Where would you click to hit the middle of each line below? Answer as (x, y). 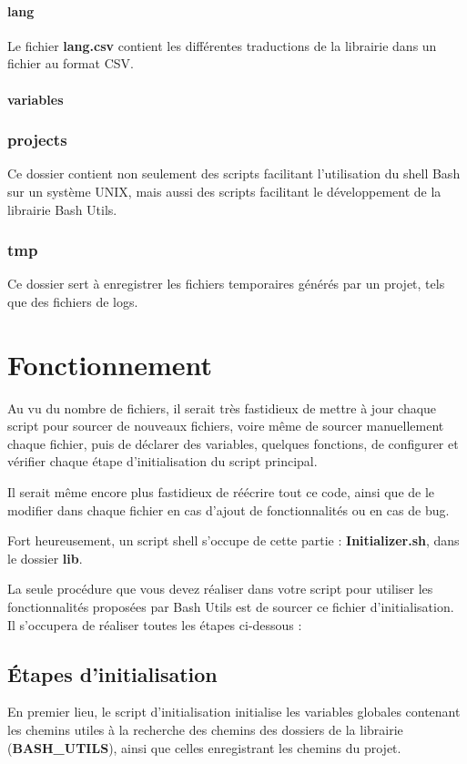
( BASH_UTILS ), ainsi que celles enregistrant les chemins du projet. (204, 747)
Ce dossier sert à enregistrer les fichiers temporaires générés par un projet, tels (226, 284)
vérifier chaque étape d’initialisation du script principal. (162, 461)
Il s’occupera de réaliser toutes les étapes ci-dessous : (155, 624)
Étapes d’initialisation (112, 673)
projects (37, 140)
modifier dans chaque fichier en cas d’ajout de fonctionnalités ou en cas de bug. (228, 509)
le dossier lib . (45, 558)
